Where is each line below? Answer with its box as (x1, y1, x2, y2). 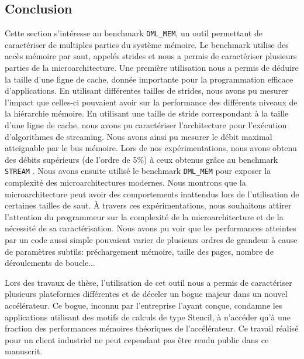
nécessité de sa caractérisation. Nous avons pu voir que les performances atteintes (5, 222, 296, 234)
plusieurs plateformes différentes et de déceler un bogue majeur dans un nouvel (5, 288, 288, 300)
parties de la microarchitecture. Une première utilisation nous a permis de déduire (5, 61, 299, 74)
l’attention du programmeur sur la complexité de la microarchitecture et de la (5, 210, 284, 223)
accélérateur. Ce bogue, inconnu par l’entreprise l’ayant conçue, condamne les (5, 299, 282, 311)
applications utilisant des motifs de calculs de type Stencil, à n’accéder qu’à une (5, 310, 291, 323)
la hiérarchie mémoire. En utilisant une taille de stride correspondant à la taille (5, 107, 289, 119)
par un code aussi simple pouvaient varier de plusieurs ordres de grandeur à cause (5, 234, 298, 246)
